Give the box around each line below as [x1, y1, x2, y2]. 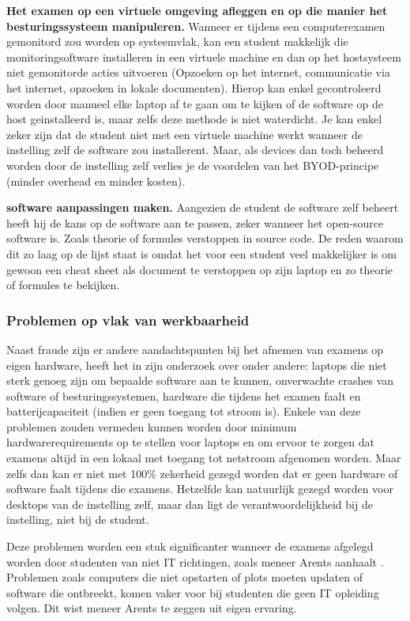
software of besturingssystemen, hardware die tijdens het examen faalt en [6, 387, 361, 404]
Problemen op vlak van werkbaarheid [6, 310, 250, 329]
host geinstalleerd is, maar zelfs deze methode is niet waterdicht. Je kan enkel [6, 111, 382, 127]
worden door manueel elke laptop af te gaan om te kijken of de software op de [6, 95, 383, 111]
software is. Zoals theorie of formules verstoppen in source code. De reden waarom [6, 230, 404, 247]
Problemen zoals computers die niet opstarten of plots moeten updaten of [6, 569, 363, 585]
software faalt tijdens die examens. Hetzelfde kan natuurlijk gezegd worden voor [6, 480, 393, 497]
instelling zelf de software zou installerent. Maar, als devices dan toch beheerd [6, 141, 384, 158]
